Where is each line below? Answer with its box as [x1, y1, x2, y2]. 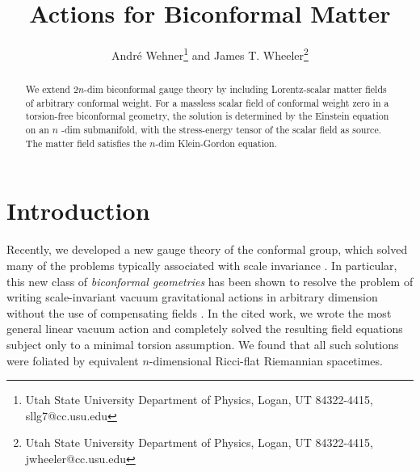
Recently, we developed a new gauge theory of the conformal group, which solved [6, 241, 408, 258]
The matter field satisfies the [25, 136, 147, 150]
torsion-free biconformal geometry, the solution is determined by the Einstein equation [25, 109, 389, 123]
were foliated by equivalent [6, 352, 139, 369]
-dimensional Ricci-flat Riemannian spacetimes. [149, 352, 383, 369]
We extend [25, 82, 70, 96]
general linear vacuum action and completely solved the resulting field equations [6, 320, 403, 337]
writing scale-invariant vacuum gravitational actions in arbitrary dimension [6, 289, 378, 306]
